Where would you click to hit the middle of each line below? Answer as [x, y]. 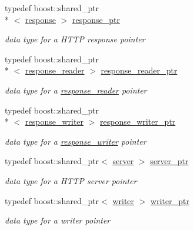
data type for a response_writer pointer [76, 141]
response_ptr [96, 19]
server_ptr [169, 161]
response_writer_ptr [138, 121]
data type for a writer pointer [58, 220]
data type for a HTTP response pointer [75, 39]
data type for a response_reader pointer [76, 90]
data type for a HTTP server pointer [71, 180]
